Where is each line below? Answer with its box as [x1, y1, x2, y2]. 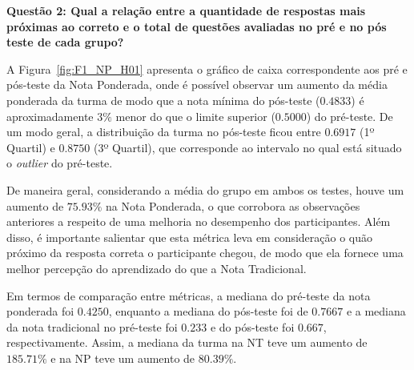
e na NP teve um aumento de [50, 349, 195, 366]
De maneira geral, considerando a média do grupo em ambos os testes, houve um [6, 181, 404, 198]
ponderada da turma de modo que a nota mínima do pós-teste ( [6, 91, 320, 108]
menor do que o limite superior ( [115, 107, 275, 124]
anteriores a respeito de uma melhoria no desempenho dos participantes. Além [6, 213, 391, 230]
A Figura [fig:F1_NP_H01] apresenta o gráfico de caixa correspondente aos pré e [6, 60, 408, 77]
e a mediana [346, 303, 406, 320]
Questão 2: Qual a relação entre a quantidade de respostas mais [6, 2, 366, 18]
